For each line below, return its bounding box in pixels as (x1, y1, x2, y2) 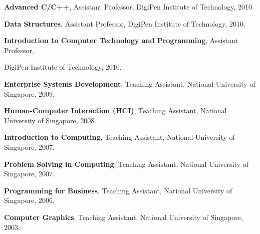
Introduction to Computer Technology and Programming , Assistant (4, 35, 238, 46)
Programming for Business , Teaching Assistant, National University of (4, 185, 232, 195)
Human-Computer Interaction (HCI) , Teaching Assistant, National (4, 105, 227, 116)
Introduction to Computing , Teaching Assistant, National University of (4, 132, 235, 142)
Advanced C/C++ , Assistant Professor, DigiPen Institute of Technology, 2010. (4, 2, 254, 12)
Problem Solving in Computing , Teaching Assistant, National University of (4, 158, 248, 169)
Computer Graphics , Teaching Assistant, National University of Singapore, (4, 211, 243, 222)
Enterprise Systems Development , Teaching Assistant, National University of (4, 78, 255, 89)
